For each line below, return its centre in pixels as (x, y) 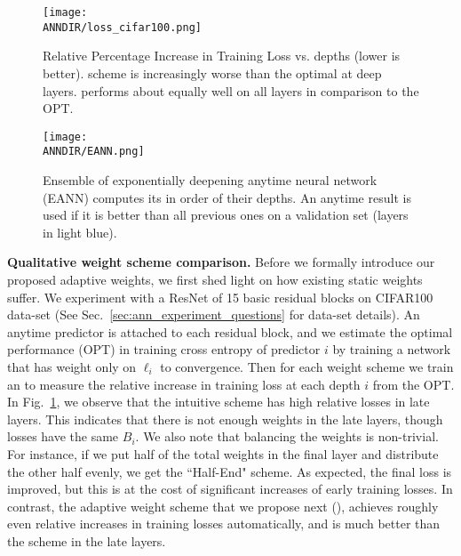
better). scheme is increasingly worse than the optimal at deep (212, 73)
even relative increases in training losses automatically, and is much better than (224, 524)
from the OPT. (413, 384)
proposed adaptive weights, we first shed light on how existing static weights (215, 279)
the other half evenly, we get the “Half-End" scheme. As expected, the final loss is (230, 471)
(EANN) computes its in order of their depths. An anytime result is (227, 197)
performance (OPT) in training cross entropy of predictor (164, 349)
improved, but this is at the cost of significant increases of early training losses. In (230, 489)
